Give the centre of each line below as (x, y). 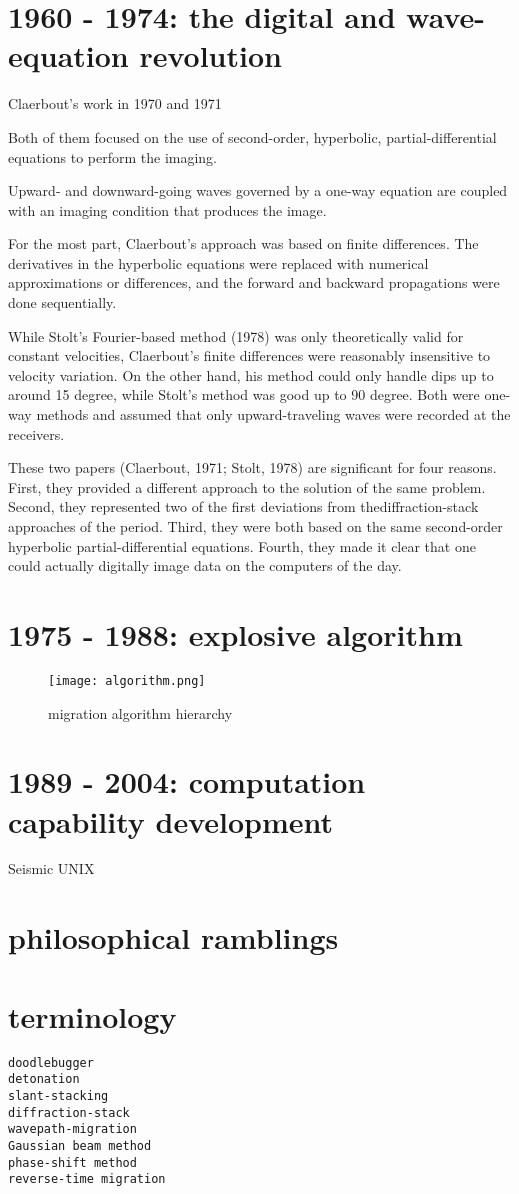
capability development (171, 820)
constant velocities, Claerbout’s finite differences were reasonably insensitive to (249, 355)
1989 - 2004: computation (187, 781)
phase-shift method (72, 1162)
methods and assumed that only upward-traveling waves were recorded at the (273, 414)
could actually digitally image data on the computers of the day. (205, 565)
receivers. (36, 433)
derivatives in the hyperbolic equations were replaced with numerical (218, 262)
